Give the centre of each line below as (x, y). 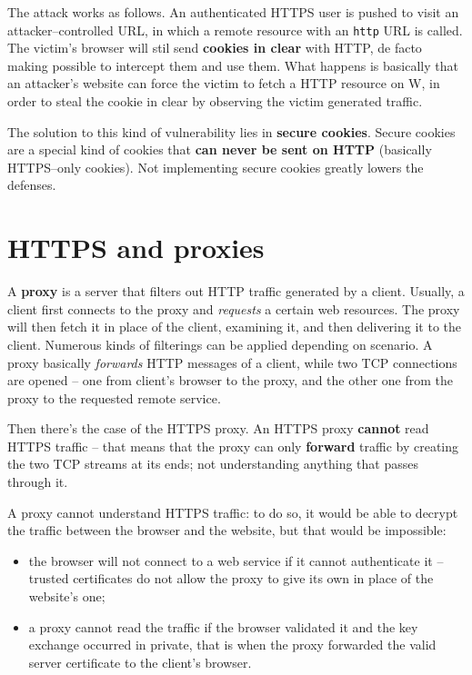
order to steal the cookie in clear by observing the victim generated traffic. (215, 101)
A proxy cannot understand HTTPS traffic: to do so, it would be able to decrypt (233, 512)
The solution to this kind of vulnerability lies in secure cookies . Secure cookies (231, 131)
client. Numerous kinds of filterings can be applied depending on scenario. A (220, 344)
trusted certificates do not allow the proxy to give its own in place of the (231, 578)
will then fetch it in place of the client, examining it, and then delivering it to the (235, 327)
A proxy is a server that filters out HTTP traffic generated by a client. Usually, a (236, 291)
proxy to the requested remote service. (114, 397)
